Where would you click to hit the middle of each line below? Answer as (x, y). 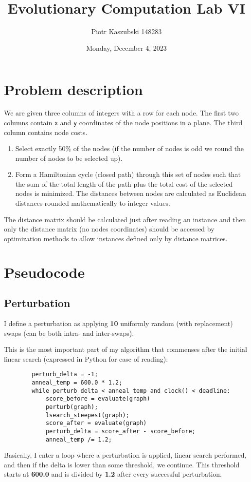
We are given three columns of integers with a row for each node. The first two (121, 113)
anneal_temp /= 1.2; (79, 439)
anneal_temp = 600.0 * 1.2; (77, 383)
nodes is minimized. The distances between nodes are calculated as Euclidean (131, 193)
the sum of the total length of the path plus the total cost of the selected (124, 183)
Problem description (73, 89)
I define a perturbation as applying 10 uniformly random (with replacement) (118, 323)
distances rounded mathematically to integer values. (93, 203)
